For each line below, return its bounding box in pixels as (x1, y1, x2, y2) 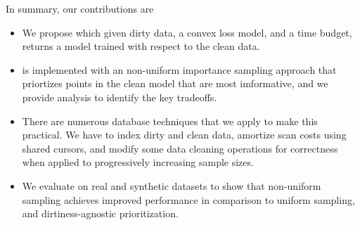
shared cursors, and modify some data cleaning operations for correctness (22, 141, 338, 155)
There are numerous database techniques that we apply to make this (22, 113, 318, 128)
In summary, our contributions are (6, 1, 154, 15)
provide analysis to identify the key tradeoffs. (22, 89, 217, 104)
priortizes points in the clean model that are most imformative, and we (22, 76, 328, 91)
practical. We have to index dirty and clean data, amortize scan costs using (22, 127, 347, 142)
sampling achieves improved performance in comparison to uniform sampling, (22, 192, 355, 207)
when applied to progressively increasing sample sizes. (22, 155, 254, 169)
